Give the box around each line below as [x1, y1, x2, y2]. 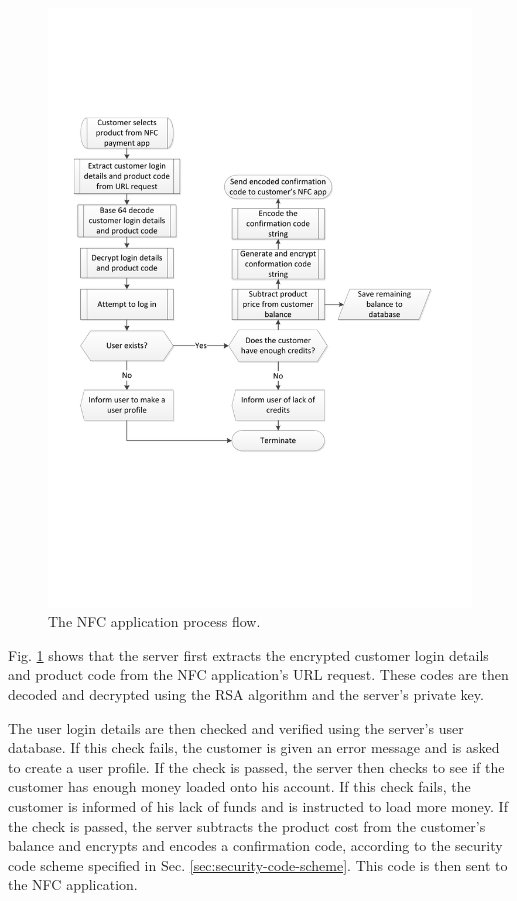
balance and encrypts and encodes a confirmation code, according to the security [8, 835, 503, 856]
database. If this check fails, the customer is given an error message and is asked [8, 737, 500, 758]
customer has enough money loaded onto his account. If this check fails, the [8, 776, 471, 797]
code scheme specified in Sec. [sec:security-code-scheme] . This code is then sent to [8, 854, 508, 875]
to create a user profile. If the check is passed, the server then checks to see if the [8, 756, 505, 777]
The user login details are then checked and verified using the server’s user [8, 717, 464, 738]
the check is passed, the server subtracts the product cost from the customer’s [8, 815, 486, 836]
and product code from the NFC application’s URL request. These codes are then [8, 664, 509, 685]
